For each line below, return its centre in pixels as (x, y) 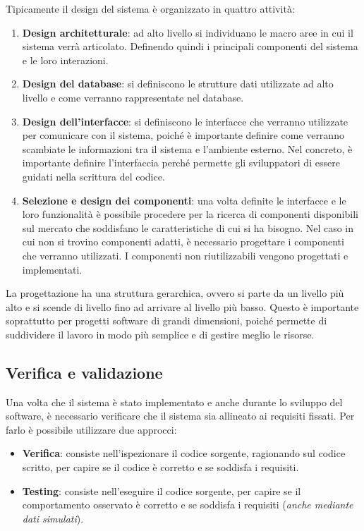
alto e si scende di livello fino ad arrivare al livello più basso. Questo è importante (182, 306)
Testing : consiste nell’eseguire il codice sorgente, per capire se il (162, 490)
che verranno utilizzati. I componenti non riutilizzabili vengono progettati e (185, 255)
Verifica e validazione (84, 372)
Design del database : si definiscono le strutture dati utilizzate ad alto (178, 84)
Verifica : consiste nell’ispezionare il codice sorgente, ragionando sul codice (184, 453)
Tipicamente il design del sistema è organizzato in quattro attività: (150, 8)
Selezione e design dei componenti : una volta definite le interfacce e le (184, 200)
